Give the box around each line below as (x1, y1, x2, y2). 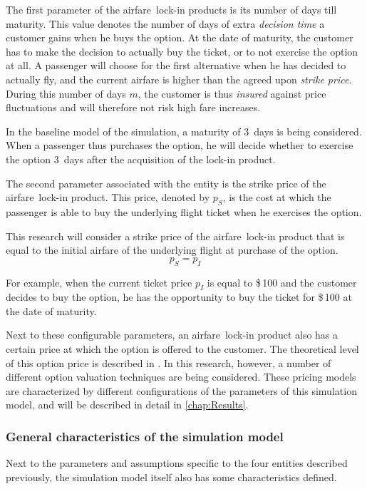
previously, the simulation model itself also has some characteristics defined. (6, 469, 337, 484)
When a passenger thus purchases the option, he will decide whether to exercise (6, 138, 353, 153)
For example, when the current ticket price (6, 274, 192, 289)
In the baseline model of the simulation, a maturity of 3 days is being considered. (6, 123, 362, 138)
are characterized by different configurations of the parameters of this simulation (6, 383, 357, 398)
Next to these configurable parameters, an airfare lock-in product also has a (6, 327, 338, 342)
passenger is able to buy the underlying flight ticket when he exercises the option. (6, 204, 362, 219)
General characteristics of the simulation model (6, 427, 284, 445)
